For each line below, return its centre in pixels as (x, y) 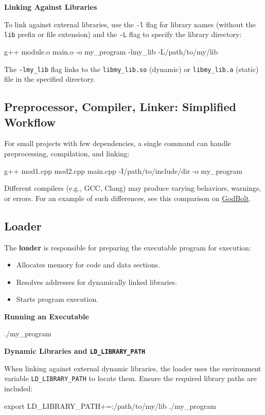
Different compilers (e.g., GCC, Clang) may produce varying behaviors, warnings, (133, 188)
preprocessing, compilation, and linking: (67, 153)
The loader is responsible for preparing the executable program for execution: (128, 247)
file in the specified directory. (50, 79)
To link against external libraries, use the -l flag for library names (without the (130, 24)
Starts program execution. (57, 299)
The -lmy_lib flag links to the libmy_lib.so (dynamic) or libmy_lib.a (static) (131, 69)
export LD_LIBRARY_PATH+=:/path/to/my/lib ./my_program (110, 405)
